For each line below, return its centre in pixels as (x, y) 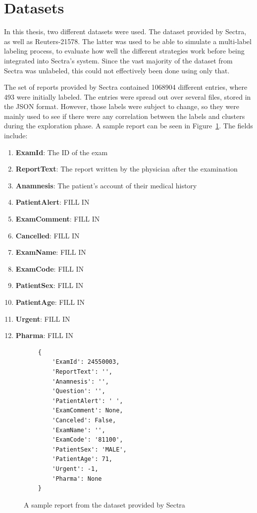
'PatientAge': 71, (82, 459)
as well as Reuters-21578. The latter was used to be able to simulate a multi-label (128, 41)
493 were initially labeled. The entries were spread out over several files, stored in (128, 96)
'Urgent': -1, (75, 469)
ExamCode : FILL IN (50, 268)
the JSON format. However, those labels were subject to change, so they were (122, 106)
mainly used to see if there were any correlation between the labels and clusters (125, 116)
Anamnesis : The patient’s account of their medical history (106, 185)
